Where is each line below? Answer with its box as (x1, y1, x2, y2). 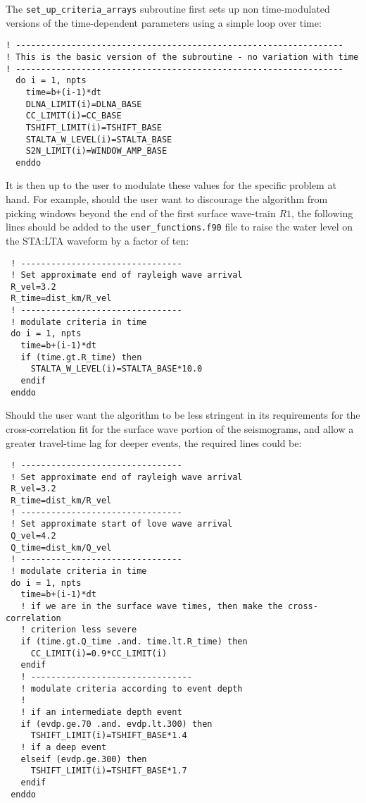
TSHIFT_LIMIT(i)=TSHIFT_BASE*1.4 (30, 730, 187, 741)
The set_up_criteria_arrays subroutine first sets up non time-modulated (6, 1, 330, 16)
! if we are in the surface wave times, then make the (20, 601, 283, 612)
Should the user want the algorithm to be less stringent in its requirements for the (6, 407, 360, 422)
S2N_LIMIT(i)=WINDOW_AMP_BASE (25, 146, 168, 157)
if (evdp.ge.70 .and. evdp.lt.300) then (20, 718, 213, 729)
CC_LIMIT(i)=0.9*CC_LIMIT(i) (30, 648, 168, 658)
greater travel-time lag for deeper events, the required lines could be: (6, 435, 302, 450)
